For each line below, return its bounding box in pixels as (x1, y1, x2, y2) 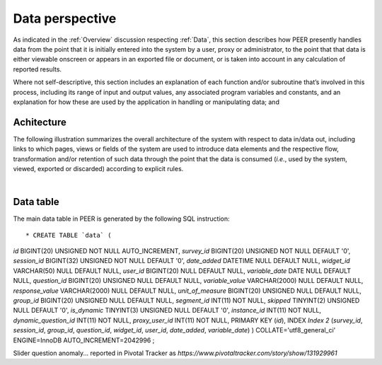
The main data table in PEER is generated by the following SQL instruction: (13, 214, 230, 223)
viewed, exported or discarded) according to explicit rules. (13, 164, 184, 173)
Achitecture (13, 116, 66, 128)
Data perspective (13, 11, 117, 26)
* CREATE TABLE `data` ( (25, 231, 112, 239)
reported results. (13, 64, 62, 74)
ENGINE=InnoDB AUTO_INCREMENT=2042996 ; (13, 336, 155, 344)
